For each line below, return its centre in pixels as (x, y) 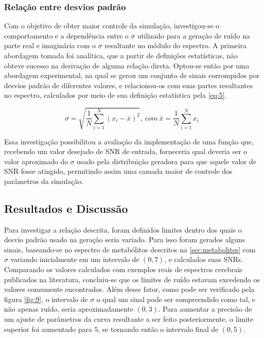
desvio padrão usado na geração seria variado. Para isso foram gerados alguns (125, 239)
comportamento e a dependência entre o (67, 35)
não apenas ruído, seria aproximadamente (69, 309)
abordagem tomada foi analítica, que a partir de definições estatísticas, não (121, 55)
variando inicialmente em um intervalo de (75, 259)
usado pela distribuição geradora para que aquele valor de (167, 161)
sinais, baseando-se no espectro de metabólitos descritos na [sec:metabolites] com (130, 249)
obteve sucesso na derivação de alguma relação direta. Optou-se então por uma (127, 65)
